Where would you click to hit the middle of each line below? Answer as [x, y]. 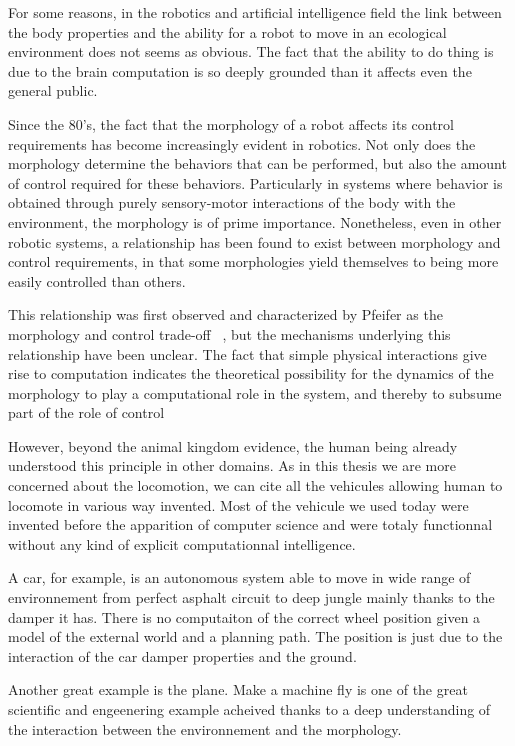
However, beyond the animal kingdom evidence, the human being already [233, 445]
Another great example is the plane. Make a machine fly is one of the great [238, 689]
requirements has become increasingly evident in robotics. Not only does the [242, 143]
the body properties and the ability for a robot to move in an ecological [227, 31]
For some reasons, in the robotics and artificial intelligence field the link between [255, 12]
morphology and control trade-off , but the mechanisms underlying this [229, 333]
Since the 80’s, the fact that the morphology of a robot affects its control [231, 123]
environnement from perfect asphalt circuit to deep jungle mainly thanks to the [251, 597]
